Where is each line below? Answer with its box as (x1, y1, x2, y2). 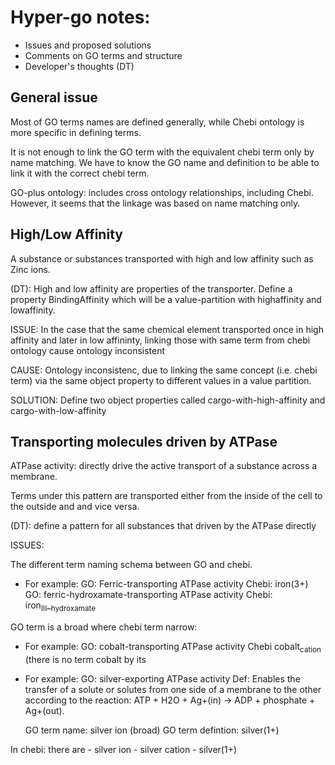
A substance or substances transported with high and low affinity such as (10, 252, 314, 265)
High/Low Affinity (10, 226, 123, 243)
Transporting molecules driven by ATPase (10, 433, 278, 450)
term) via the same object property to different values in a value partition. (10, 374, 312, 386)
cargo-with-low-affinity (10, 404, 107, 416)
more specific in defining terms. (10, 126, 142, 138)
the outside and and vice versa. (10, 501, 140, 513)
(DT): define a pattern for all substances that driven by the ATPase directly (10, 520, 317, 532)
